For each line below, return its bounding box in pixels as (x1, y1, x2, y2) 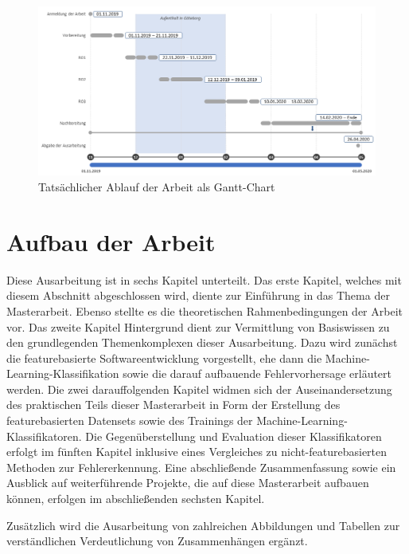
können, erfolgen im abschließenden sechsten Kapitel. (6, 490, 265, 507)
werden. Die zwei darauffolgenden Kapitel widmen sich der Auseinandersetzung (6, 380, 392, 397)
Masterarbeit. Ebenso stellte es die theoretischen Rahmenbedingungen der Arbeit (6, 302, 403, 319)
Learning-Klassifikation (6, 365, 119, 382)
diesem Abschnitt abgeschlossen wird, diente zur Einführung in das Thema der (6, 287, 390, 304)
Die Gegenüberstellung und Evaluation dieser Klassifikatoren (85, 427, 382, 444)
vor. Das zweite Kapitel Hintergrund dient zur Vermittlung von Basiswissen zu (6, 318, 390, 335)
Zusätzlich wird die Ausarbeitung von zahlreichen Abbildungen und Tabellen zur (6, 517, 400, 533)
